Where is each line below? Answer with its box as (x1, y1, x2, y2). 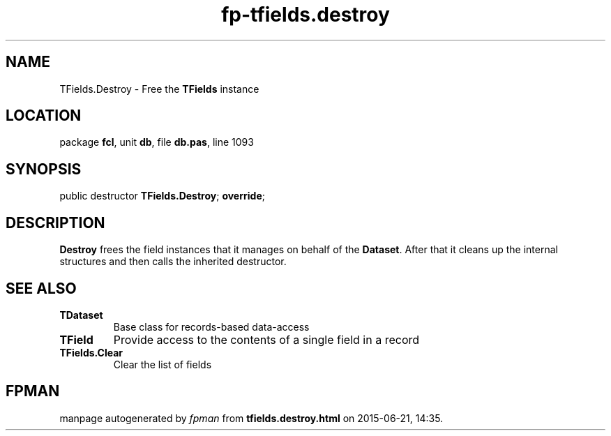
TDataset (59, 308, 103, 321)
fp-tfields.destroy (221, 3, 390, 27)
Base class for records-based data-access (113, 320, 310, 333)
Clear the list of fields (113, 358, 212, 370)
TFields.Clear (59, 346, 123, 359)
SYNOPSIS (6, 160, 82, 178)
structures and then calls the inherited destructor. (59, 255, 287, 268)
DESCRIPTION (6, 213, 105, 232)
